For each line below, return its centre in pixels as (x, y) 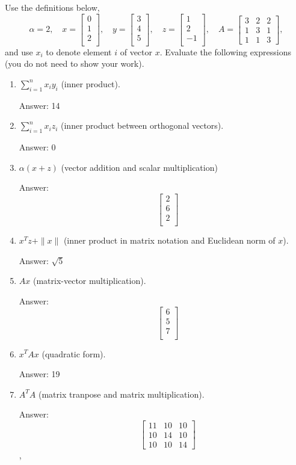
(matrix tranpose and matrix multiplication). (121, 394)
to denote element (79, 51)
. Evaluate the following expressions (225, 51)
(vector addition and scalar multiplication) (139, 167)
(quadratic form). (74, 353)
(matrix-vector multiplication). (89, 281)
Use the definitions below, (52, 7)
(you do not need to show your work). (75, 63)
